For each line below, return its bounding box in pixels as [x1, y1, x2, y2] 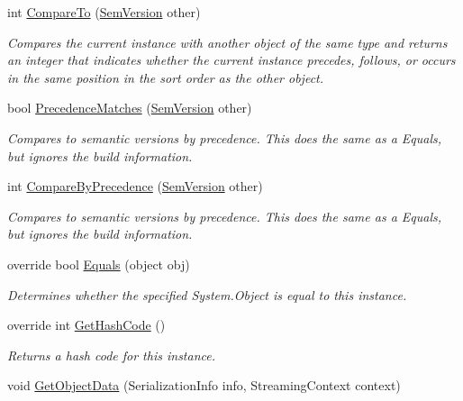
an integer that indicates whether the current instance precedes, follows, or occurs [7, 50, 456, 69]
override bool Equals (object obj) [7, 254, 190, 273]
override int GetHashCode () [7, 315, 166, 334]
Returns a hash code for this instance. [7, 345, 215, 364]
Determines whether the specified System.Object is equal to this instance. [7, 285, 407, 304]
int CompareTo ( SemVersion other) [7, 3, 201, 21]
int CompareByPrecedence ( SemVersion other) [7, 177, 263, 196]
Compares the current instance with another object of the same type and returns [7, 32, 448, 51]
